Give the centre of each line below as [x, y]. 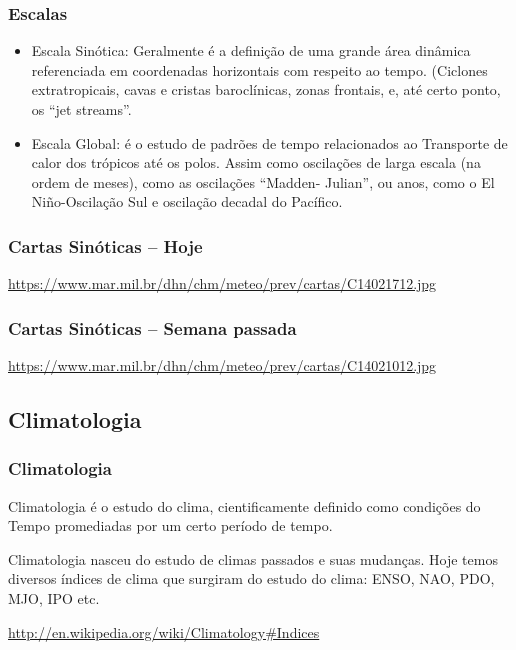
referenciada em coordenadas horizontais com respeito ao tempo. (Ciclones [259, 69]
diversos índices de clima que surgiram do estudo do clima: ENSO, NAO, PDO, [251, 578]
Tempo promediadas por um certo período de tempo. [170, 525]
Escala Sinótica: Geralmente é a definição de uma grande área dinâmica [251, 50]
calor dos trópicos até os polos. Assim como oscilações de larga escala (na [256, 162]
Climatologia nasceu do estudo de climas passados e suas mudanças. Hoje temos [253, 558]
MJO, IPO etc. [54, 597]
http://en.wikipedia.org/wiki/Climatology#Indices [164, 631]
